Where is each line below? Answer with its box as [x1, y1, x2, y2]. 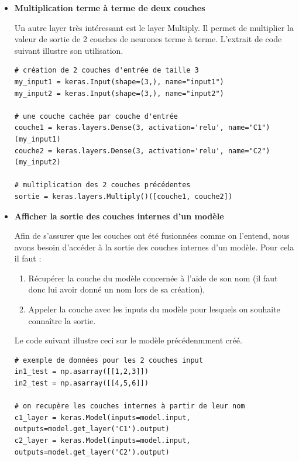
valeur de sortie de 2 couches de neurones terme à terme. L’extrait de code [14, 33, 282, 45]
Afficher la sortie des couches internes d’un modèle [14, 209, 224, 222]
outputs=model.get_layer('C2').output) [14, 448, 170, 456]
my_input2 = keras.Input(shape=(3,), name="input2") [14, 89, 224, 98]
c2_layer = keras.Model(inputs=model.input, [14, 436, 191, 445]
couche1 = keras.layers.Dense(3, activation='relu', [14, 123, 224, 132]
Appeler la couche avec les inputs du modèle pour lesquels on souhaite [28, 303, 280, 315]
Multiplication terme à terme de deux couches [14, 2, 205, 13]
